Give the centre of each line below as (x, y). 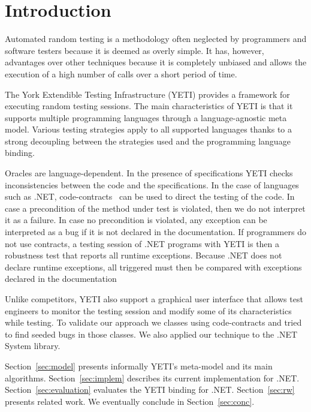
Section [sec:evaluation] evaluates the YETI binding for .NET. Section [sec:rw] (150, 390)
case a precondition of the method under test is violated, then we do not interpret (155, 208)
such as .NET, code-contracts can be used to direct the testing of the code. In (150, 196)
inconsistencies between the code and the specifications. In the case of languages (152, 184)
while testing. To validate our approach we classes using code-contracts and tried (153, 322)
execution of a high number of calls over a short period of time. (121, 73)
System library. (33, 346)
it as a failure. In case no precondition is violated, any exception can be (136, 220)
